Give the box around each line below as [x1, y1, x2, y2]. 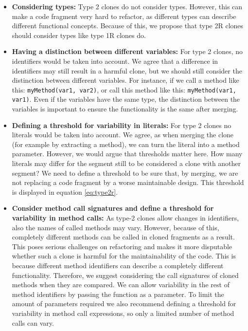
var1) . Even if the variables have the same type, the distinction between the [12, 94, 240, 104]
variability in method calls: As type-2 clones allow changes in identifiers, [12, 213, 239, 222]
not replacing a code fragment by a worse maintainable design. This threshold [12, 177, 244, 187]
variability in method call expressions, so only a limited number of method [12, 308, 234, 318]
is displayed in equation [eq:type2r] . [12, 186, 118, 197]
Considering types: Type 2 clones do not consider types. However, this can [12, 1, 243, 11]
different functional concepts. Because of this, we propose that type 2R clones [12, 20, 244, 31]
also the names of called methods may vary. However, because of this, [12, 222, 219, 232]
